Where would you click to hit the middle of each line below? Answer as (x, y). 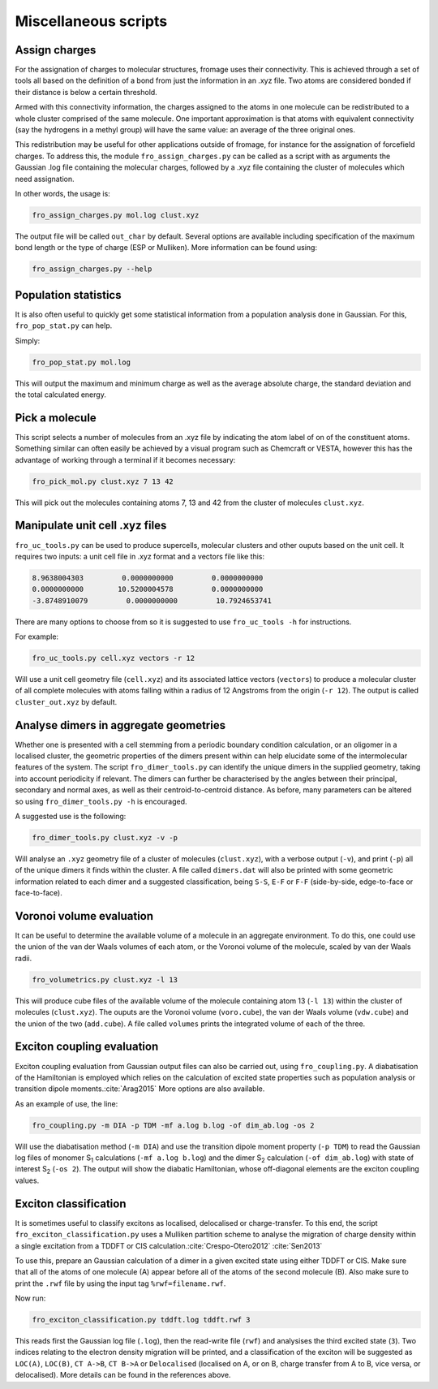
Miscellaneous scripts (91, 21)
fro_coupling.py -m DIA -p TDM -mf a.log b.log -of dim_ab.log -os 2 (173, 1125)
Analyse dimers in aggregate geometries (120, 725)
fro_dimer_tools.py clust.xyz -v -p (105, 838)
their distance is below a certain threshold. (86, 92)
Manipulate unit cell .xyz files (91, 526)
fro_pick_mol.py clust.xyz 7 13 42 (103, 481)
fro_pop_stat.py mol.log (82, 362)
